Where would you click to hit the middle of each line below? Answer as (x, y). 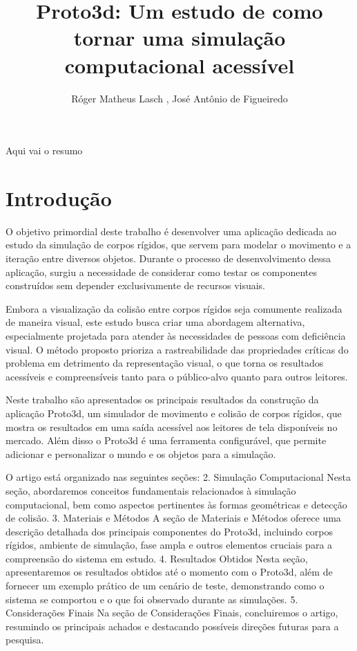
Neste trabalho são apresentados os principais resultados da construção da (162, 400)
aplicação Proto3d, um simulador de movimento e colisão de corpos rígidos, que (174, 413)
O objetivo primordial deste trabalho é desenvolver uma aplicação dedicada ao (171, 231)
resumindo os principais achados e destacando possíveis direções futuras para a (172, 626)
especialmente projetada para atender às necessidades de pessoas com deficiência (176, 335)
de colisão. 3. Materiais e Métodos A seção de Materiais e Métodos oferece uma (173, 518)
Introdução (59, 198)
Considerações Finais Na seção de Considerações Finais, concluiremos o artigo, (172, 613)
